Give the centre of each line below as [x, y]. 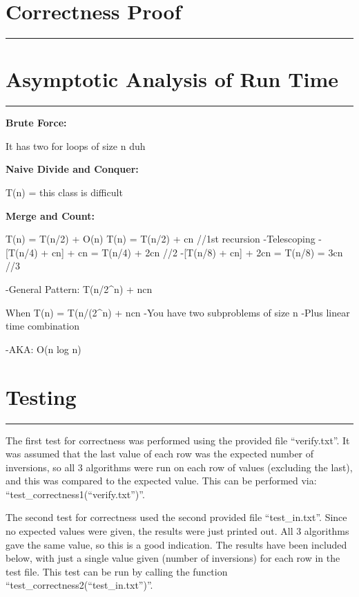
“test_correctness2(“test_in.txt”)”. [79, 585]
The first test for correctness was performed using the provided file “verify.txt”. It [178, 440]
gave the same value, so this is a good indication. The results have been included [176, 544]
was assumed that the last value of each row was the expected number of [160, 454]
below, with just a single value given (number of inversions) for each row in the [173, 558]
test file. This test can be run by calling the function [117, 571]
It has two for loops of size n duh [76, 145]
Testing [41, 396]
